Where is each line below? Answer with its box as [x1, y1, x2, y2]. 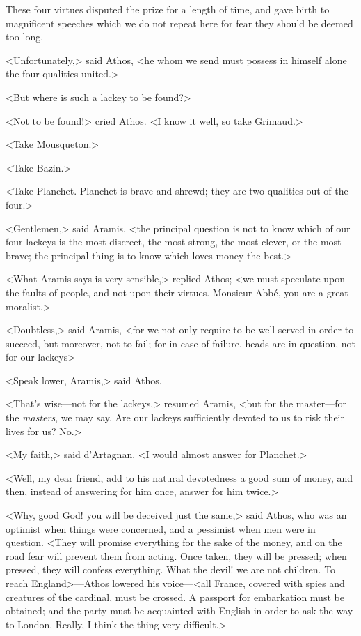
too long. [6, 29, 44, 44]
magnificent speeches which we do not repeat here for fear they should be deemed [6, 15, 353, 30]
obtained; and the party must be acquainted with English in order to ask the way [6, 603, 353, 618]
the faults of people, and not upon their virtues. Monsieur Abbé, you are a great [6, 285, 348, 299]
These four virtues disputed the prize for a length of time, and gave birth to [6, 2, 330, 16]
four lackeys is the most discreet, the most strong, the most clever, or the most [6, 234, 342, 249]
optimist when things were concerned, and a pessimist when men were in [6, 521, 316, 536]
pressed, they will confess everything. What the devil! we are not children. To [6, 562, 336, 577]
